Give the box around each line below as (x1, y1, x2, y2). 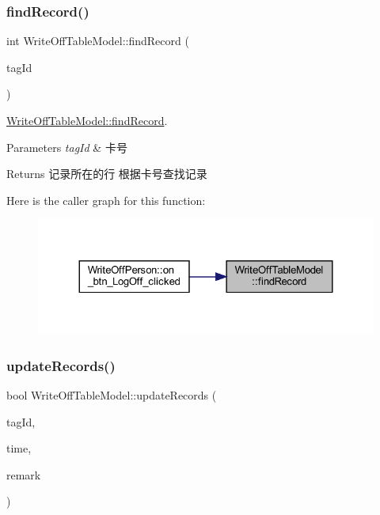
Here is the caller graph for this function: (6, 191, 206, 208)
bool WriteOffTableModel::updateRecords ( (6, 386, 217, 403)
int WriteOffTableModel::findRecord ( (6, 32, 189, 49)
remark (6, 466, 41, 483)
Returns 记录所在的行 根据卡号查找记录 (6, 165, 207, 182)
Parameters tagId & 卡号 (6, 138, 127, 155)
